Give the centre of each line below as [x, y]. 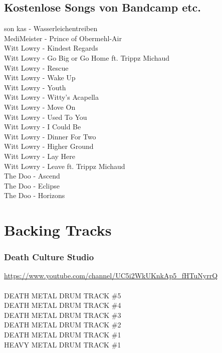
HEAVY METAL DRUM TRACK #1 [63, 344]
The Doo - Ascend [32, 176]
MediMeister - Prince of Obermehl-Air [63, 38]
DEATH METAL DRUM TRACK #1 [63, 335]
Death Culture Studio [49, 257]
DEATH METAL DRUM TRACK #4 [63, 305]
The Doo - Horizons [35, 195]
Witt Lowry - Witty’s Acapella [51, 97]
